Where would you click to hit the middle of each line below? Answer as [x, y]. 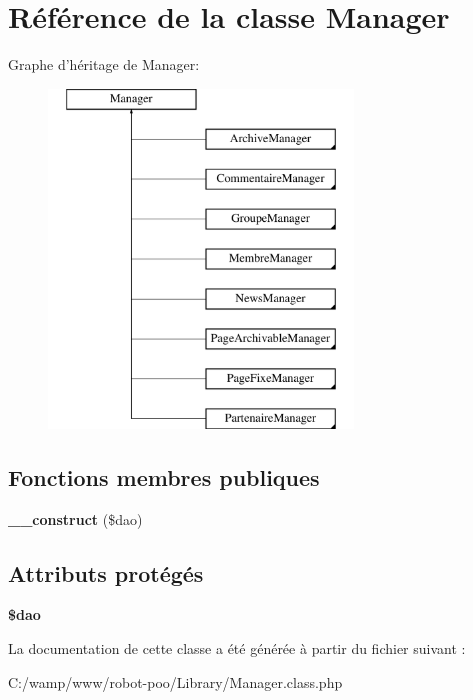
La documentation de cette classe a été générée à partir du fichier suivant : [237, 648]
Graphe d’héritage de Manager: [104, 64]
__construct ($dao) [75, 518]
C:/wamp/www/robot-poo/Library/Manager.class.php [175, 681]
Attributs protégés [106, 572]
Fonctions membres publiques [164, 476]
